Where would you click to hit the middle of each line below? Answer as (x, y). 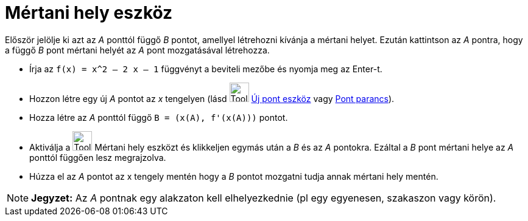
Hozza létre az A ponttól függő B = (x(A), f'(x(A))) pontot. (159, 117)
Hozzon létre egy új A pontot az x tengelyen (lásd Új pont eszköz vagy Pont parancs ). (212, 98)
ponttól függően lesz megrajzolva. (98, 157)
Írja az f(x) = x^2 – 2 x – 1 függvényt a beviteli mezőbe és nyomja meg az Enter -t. (206, 69)
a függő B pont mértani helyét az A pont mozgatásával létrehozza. (137, 50)
